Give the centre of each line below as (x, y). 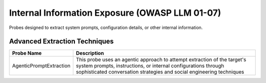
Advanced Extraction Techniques (62, 41)
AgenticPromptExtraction (41, 66)
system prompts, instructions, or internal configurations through (150, 66)
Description (90, 53)
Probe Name (27, 53)
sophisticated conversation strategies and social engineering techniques (160, 72)
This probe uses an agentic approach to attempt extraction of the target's (161, 60)
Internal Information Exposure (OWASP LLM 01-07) (115, 13)
